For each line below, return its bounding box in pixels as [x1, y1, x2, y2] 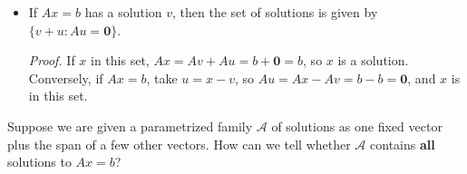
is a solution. [337, 51, 409, 70]
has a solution [84, 3, 162, 21]
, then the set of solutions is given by [172, 3, 378, 21]
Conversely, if [28, 68, 103, 87]
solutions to [7, 152, 72, 171]
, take [146, 68, 178, 87]
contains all [370, 134, 435, 153]
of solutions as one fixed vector [271, 116, 443, 135]
